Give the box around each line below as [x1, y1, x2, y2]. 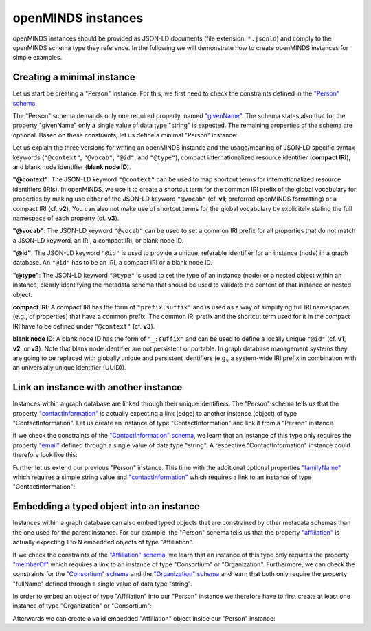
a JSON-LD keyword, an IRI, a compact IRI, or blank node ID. [12, 236, 184, 244]
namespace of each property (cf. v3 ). [12, 214, 120, 222]
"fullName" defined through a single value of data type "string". [12, 579, 192, 588]
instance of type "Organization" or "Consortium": [12, 601, 153, 610]
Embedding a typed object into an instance [12, 500, 201, 512]
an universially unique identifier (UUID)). [12, 364, 126, 372]
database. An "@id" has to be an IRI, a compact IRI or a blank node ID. [12, 258, 213, 267]
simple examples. [12, 54, 63, 62]
